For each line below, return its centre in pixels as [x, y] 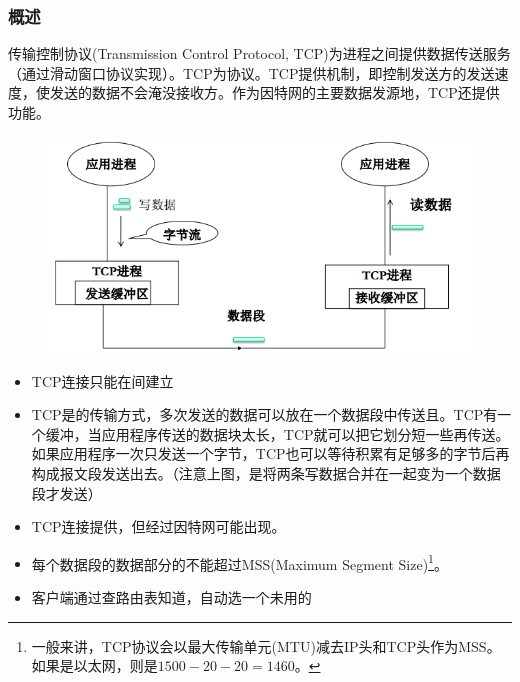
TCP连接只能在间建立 [102, 380]
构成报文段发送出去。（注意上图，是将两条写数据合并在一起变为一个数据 [266, 473]
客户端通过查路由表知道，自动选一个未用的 [171, 597]
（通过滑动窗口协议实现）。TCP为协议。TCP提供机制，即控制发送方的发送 [251, 72]
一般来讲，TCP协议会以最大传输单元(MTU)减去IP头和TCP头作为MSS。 [266, 645]
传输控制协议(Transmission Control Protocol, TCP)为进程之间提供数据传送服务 [259, 53]
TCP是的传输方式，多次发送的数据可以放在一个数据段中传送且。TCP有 [264, 414]
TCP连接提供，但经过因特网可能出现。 [158, 526]
